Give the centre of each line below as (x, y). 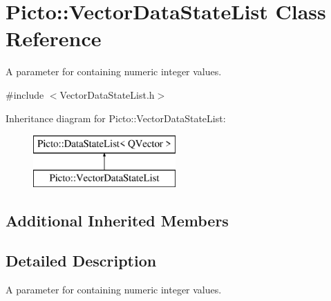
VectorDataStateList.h (107, 94)
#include (25, 94)
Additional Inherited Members (117, 220)
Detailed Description (81, 261)
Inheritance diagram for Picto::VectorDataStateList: (116, 118)
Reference (54, 38)
